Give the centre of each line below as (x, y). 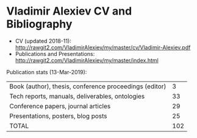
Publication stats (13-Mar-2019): (47, 72)
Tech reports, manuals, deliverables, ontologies (77, 96)
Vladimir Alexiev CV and (69, 11)
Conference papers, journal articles (60, 106)
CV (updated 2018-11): (43, 41)
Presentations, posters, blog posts (59, 116)
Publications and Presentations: (55, 53)
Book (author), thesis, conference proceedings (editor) (88, 86)
